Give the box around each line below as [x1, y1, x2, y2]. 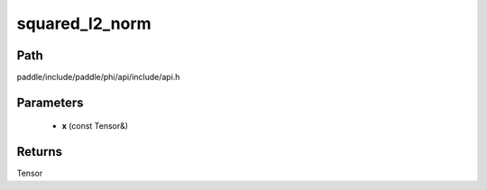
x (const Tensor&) [61, 121, 129, 131]
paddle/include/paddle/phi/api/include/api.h [16, 72, 180, 83]
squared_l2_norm [16, 14, 152, 33]
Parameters [16, 95, 84, 110]
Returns [16, 144, 63, 159]
